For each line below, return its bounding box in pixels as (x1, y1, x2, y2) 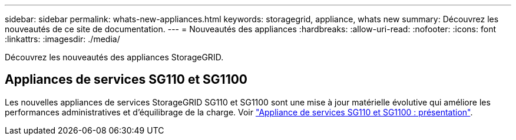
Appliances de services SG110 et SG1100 (5, 72, 248, 87)
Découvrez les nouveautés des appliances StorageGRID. (5, 52, 224, 62)
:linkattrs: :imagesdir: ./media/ (5, 34, 120, 44)
